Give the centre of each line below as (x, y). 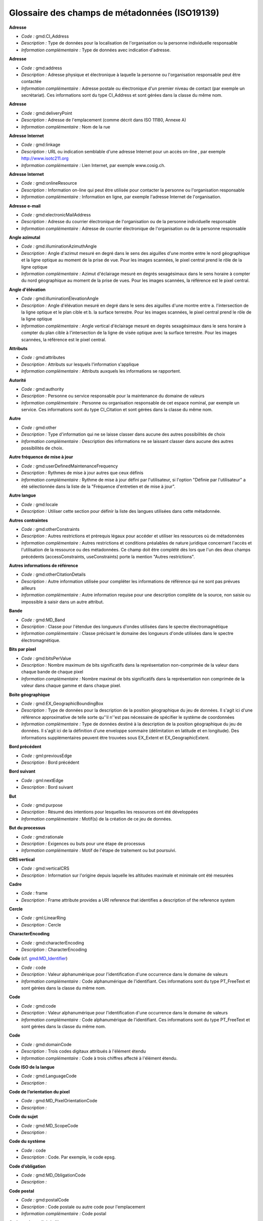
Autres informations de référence (44, 565)
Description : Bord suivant (47, 787)
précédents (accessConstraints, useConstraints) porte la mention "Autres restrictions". (108, 556)
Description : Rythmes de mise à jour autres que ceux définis (82, 473)
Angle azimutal (25, 237)
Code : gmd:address (42, 68)
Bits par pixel (22, 649)
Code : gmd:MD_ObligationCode (54, 1175)
